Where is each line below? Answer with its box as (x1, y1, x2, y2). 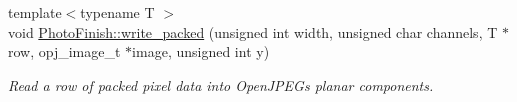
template (8, 2, 62, 22)
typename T (80, 2, 155, 22)
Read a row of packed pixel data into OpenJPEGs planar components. (8, 74, 434, 95)
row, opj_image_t (8, 41, 121, 62)
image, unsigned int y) (132, 41, 270, 62)
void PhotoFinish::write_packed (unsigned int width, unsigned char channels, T (8, 21, 498, 42)
